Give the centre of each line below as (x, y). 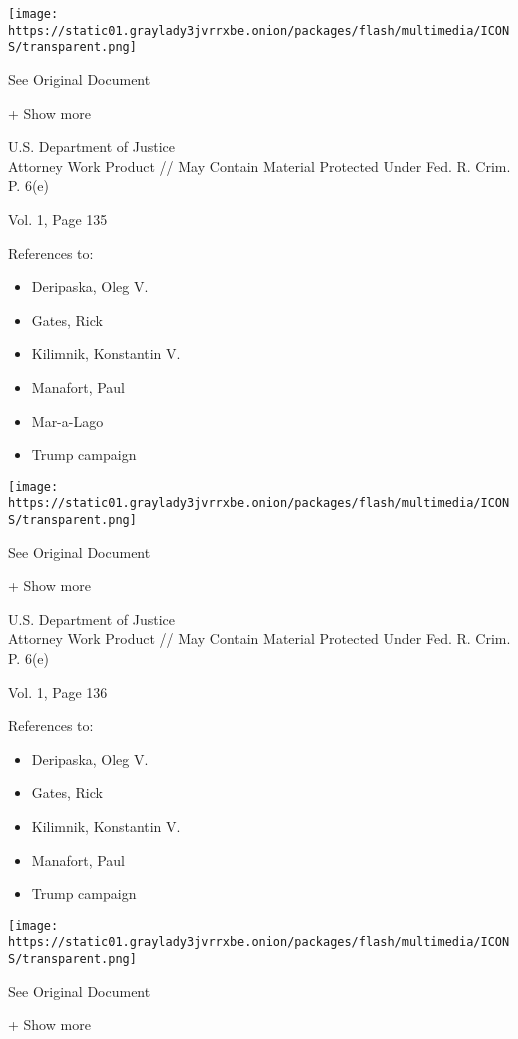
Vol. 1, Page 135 (58, 218)
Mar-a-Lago (67, 420)
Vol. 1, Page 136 (58, 691)
